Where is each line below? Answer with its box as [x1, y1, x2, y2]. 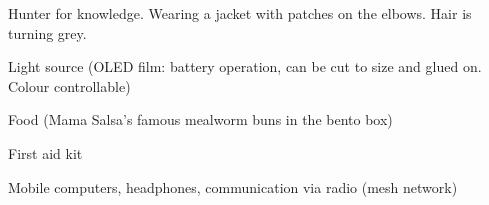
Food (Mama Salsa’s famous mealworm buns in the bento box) [8, 109, 393, 130]
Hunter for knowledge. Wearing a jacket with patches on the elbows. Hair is [8, 3, 472, 23]
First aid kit [8, 142, 83, 163]
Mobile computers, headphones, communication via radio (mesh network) [8, 176, 458, 197]
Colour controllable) [8, 75, 131, 96]
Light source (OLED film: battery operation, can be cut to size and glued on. [8, 56, 482, 77]
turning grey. [8, 22, 87, 43]
